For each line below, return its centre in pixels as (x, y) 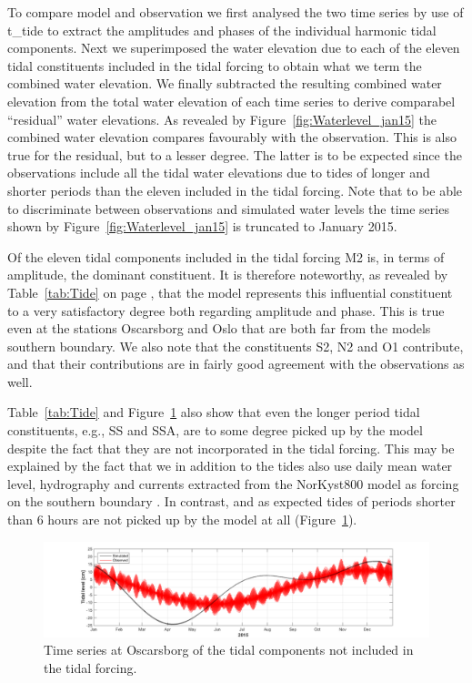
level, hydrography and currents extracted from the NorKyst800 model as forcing (233, 483)
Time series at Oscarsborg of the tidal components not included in (229, 650)
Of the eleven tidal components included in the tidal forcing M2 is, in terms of (226, 256)
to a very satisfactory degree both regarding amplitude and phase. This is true (226, 310)
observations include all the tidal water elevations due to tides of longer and (219, 173)
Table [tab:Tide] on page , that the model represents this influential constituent (230, 292)
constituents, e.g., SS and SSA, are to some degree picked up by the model (215, 430)
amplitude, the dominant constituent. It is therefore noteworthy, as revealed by (228, 275)
